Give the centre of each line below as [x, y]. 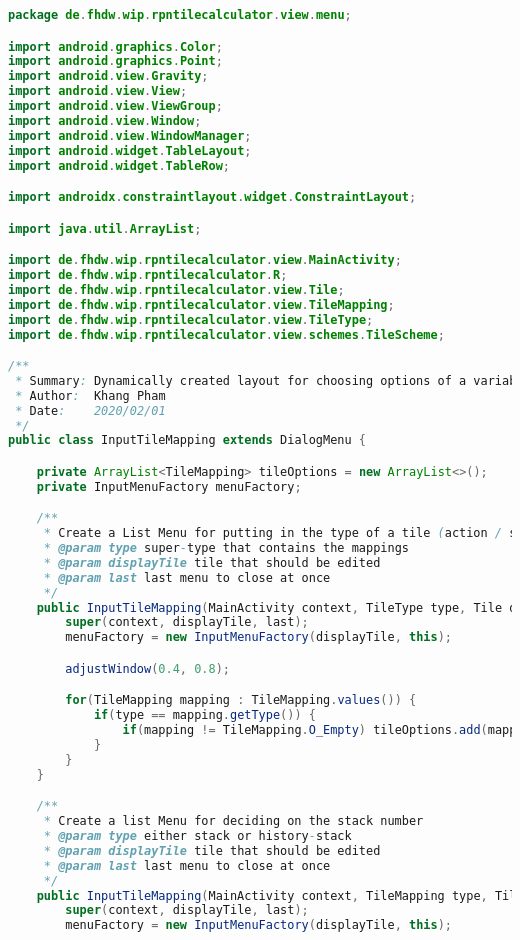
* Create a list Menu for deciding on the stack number [233, 821]
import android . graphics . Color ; [115, 46]
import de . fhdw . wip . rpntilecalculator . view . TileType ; [191, 319]
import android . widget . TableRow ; [119, 165]
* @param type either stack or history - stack [197, 836]
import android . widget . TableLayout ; [130, 150]
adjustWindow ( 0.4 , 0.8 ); [147, 668]
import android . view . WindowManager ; [130, 135]
